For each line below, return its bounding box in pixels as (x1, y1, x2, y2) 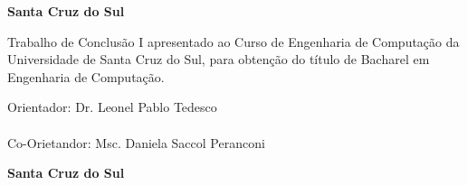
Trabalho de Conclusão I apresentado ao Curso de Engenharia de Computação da (7, 32, 460, 51)
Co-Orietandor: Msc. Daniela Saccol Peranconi (7, 133, 265, 152)
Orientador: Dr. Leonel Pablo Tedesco (7, 97, 217, 116)
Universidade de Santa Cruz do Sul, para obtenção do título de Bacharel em (7, 50, 430, 69)
